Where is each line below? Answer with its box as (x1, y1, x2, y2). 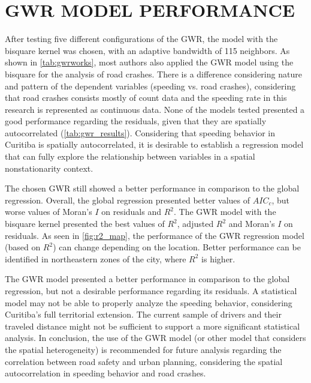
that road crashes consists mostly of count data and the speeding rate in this (5, 91, 287, 104)
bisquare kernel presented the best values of (5, 217, 165, 230)
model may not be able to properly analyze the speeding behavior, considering (5, 296, 292, 309)
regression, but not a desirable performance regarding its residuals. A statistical (5, 285, 297, 297)
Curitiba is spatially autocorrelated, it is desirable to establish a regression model (5, 138, 304, 151)
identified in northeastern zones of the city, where (5, 252, 186, 265)
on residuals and (101, 205, 162, 218)
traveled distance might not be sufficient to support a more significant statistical (5, 319, 300, 332)
